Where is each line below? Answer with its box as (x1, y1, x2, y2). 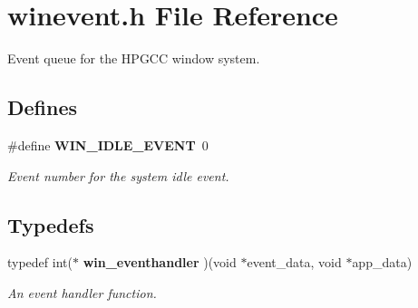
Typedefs (7, 210, 94, 238)
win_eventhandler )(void (83, 253, 237, 272)
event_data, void (247, 253, 342, 272)
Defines (7, 93, 78, 121)
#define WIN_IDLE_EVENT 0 (7, 135, 209, 154)
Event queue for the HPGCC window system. (7, 49, 260, 68)
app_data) (352, 253, 413, 272)
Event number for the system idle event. (7, 166, 229, 185)
